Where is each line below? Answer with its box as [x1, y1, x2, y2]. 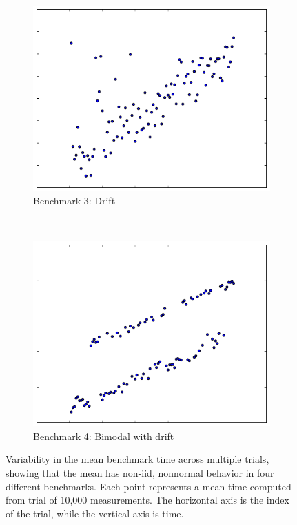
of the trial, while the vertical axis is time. [6, 506, 184, 520]
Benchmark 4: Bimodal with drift [33, 428, 174, 443]
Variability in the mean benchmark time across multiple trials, [6, 452, 269, 466]
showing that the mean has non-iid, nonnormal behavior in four [6, 466, 274, 480]
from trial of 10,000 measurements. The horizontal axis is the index [6, 493, 289, 507]
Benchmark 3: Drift [33, 193, 116, 208]
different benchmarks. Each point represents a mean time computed [6, 479, 291, 493]
